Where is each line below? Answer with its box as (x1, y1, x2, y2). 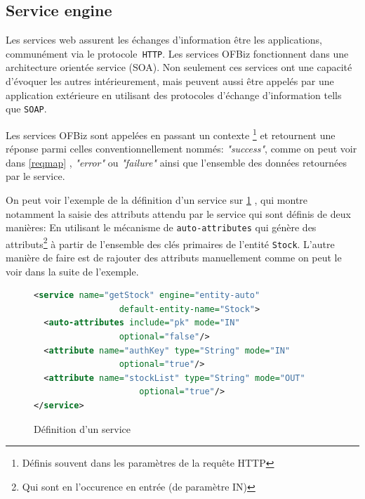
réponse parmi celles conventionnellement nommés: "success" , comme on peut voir (6, 141, 357, 156)
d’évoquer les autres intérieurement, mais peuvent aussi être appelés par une (6, 74, 334, 89)
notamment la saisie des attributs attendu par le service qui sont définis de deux (6, 206, 351, 221)
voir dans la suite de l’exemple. (6, 264, 139, 278)
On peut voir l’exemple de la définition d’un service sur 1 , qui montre (6, 192, 308, 207)
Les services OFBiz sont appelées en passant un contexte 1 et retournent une (6, 125, 336, 142)
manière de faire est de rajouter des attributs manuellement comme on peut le (6, 250, 342, 265)
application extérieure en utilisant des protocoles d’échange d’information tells (6, 87, 342, 102)
